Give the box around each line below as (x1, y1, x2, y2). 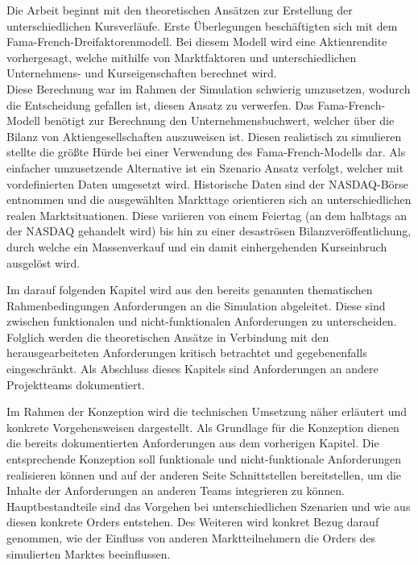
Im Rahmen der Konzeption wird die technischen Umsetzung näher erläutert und (6, 403, 408, 420)
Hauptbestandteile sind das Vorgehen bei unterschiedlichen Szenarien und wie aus (6, 497, 411, 514)
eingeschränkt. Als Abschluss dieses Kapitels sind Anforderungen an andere (6, 360, 379, 377)
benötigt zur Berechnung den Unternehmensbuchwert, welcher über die (43, 112, 395, 129)
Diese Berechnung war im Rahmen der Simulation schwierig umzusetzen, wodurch (6, 80, 411, 97)
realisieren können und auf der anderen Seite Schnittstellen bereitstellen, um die (6, 466, 402, 483)
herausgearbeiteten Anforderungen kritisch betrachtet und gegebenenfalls (6, 344, 367, 361)
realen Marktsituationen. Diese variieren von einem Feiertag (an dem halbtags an (6, 206, 408, 223)
